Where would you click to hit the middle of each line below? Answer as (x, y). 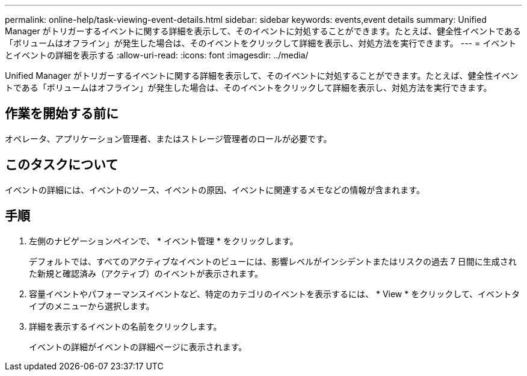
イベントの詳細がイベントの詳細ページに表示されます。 (138, 347)
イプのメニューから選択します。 (92, 306)
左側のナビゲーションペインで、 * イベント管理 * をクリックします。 (164, 241)
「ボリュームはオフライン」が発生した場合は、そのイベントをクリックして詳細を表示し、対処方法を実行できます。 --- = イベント (261, 43)
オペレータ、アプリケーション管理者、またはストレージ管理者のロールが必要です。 (168, 138)
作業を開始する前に (62, 114)
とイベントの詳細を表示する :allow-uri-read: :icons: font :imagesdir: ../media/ (157, 55)
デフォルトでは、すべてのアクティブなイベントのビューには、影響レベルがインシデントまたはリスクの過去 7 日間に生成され (273, 261)
